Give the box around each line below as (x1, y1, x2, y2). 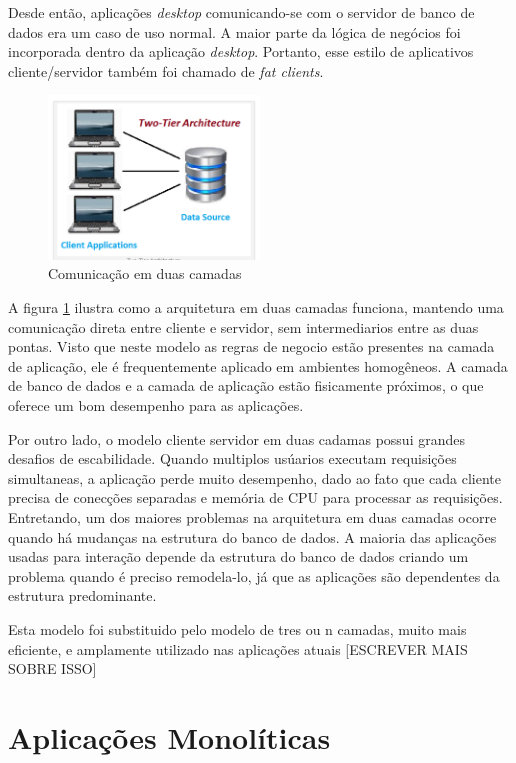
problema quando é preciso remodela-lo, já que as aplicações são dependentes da (8, 565, 500, 586)
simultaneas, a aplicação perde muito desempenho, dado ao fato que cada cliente (8, 467, 501, 488)
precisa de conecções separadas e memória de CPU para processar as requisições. (8, 487, 503, 508)
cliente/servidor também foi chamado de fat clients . (8, 60, 324, 81)
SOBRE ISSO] (8, 658, 97, 679)
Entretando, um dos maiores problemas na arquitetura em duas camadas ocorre (8, 507, 497, 528)
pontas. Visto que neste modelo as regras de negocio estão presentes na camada (8, 336, 495, 357)
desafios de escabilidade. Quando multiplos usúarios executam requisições (8, 448, 457, 469)
